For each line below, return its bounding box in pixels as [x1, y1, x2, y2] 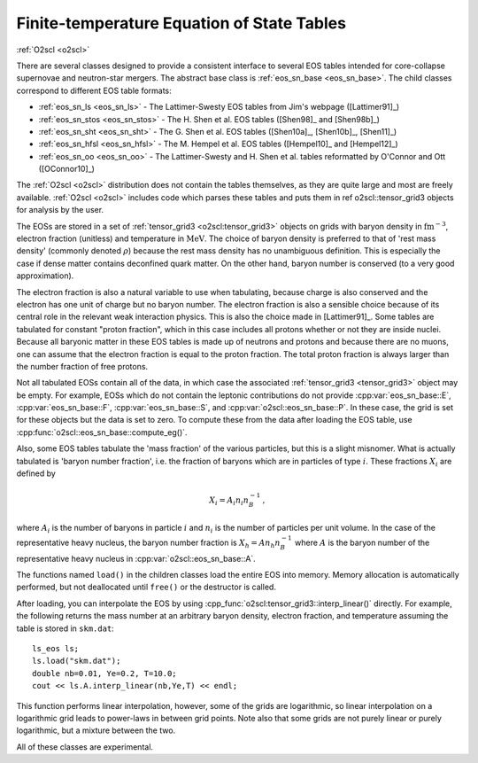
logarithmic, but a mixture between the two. [16, 725, 176, 736]
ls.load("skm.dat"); [32, 656, 121, 666]
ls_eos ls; [32, 643, 80, 653]
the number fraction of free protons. [16, 361, 149, 371]
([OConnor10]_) [38, 164, 95, 175]
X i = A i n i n [209, 495, 250, 507]
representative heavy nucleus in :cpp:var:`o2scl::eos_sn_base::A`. [16, 553, 256, 564]
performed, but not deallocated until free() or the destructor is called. [16, 581, 276, 593]
